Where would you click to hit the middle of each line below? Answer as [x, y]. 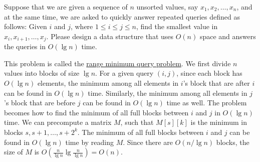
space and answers [228, 36]
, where [82, 26]
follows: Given [26, 26]
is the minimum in [219, 122]
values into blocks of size [42, 73]
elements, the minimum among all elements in [108, 83]
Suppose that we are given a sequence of [66, 7]
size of [14, 152]
